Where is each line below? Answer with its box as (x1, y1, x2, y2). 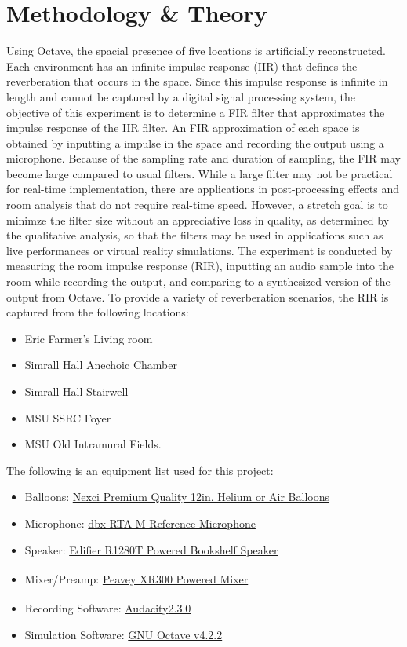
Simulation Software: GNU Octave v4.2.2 (24, 626, 223, 642)
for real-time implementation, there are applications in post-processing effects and (6, 181, 400, 197)
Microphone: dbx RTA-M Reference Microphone (24, 514, 256, 531)
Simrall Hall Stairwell (24, 383, 129, 399)
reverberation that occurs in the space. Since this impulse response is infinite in (6, 73, 388, 90)
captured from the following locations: (6, 304, 189, 320)
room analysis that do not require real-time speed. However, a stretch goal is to (6, 196, 388, 213)
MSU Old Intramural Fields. (24, 436, 162, 452)
